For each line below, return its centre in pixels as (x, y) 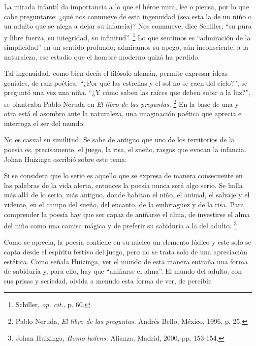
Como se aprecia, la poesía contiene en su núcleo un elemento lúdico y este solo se (128, 242)
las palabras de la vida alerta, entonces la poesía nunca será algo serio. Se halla (123, 185)
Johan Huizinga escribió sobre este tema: (65, 159)
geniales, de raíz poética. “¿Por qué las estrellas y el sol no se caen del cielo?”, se (126, 82)
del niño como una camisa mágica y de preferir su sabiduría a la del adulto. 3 (120, 225)
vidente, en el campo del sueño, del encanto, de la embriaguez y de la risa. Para (124, 204)
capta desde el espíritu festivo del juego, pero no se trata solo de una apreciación (126, 252)
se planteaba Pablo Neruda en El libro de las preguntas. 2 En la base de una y (121, 103)
